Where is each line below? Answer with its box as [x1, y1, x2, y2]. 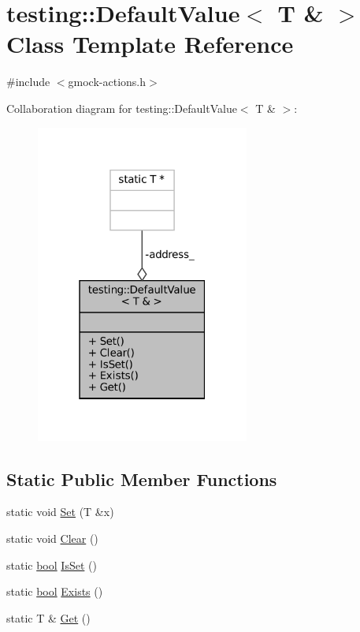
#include [6, 73, 50, 90]
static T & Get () [6, 609, 91, 626]
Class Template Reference [6, 28, 294, 60]
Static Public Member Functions [6, 466, 277, 491]
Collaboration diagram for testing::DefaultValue [6, 99, 237, 116]
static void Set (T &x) [6, 503, 114, 520]
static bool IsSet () [6, 556, 97, 573]
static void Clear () [6, 529, 98, 546]
